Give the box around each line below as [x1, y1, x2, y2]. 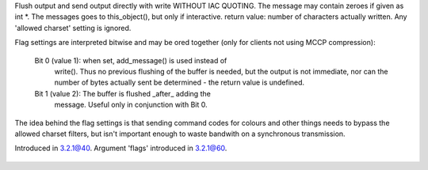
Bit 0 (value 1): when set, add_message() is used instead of [34, 55, 227, 65]
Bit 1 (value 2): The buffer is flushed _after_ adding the [34, 89, 212, 98]
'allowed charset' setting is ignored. [14, 23, 132, 32]
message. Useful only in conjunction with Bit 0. [54, 100, 208, 110]
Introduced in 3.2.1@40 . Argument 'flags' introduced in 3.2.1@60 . [14, 143, 227, 153]
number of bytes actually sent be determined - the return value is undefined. [54, 77, 305, 87]
